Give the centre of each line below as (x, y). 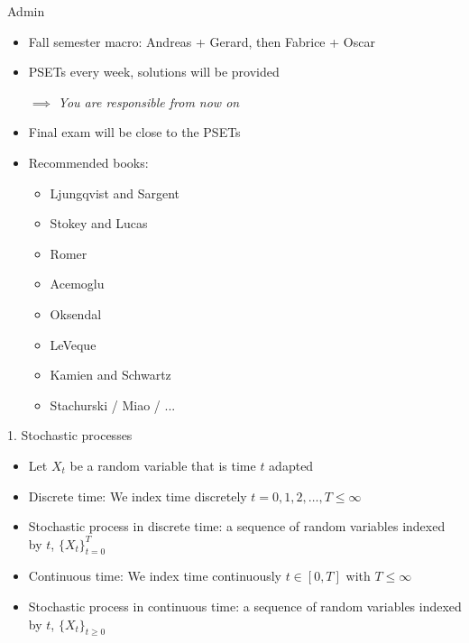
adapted (291, 465)
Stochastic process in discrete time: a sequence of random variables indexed (237, 526)
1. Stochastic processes (70, 435)
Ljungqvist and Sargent (115, 193)
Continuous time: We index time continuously (155, 576)
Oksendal (76, 313)
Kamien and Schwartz (110, 375)
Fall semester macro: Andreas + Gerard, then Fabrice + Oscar (202, 41)
